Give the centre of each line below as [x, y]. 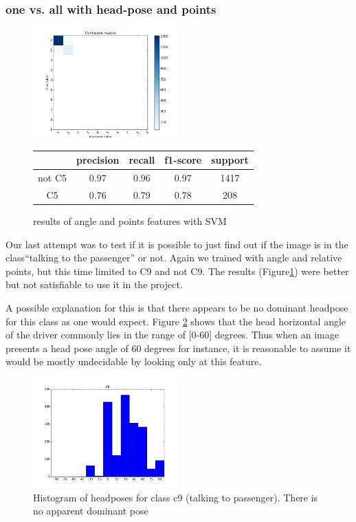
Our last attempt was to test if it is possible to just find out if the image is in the [177, 244]
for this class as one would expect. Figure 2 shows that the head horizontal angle [176, 321]
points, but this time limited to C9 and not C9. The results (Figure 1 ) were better [177, 271]
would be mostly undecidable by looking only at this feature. [134, 361]
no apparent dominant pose [91, 511]
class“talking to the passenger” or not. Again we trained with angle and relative [174, 258]
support [230, 160]
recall [142, 160]
